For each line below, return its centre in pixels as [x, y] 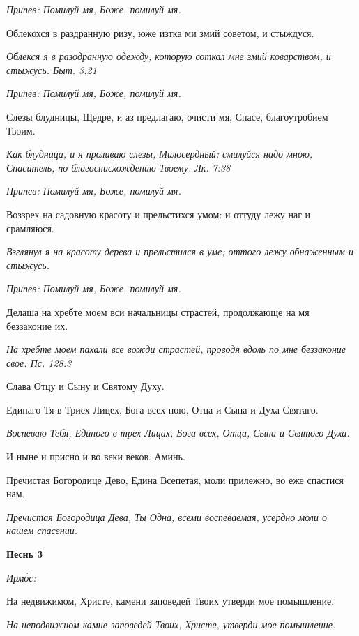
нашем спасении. [42, 530]
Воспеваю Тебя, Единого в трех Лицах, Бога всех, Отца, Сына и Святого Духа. [178, 433]
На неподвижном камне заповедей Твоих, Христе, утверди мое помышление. [171, 624]
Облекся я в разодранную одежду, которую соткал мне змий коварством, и [169, 56]
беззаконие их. [37, 325]
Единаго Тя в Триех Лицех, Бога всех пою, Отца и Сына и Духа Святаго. [162, 409]
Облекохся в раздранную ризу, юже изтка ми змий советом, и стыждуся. [160, 32]
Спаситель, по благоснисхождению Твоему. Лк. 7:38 [119, 167]
